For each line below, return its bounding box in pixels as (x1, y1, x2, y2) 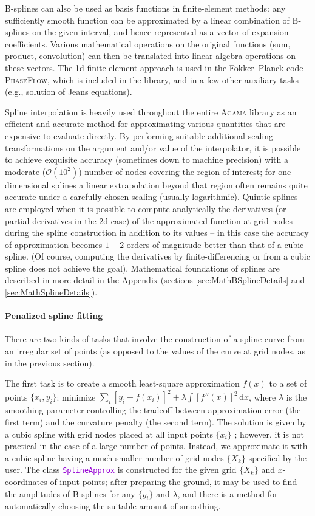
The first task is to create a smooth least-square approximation (5, 377, 240, 390)
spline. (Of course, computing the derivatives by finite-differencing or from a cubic (5, 250, 310, 263)
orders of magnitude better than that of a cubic (126, 238, 304, 250)
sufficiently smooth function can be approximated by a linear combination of (5, 13, 290, 26)
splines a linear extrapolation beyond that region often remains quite (52, 178, 308, 191)
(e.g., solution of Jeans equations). (5, 85, 132, 98)
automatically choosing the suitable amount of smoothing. (5, 500, 221, 512)
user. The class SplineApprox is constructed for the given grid (5, 463, 237, 476)
